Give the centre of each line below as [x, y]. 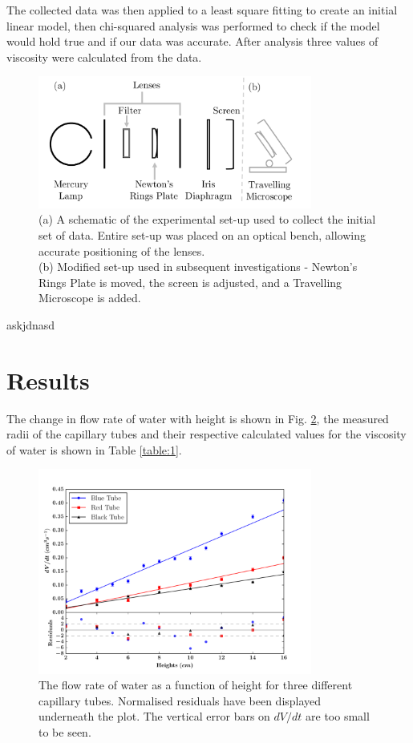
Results [48, 380]
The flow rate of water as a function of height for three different [196, 685]
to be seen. [65, 731]
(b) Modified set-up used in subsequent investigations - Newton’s [198, 267]
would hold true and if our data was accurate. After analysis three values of [192, 41]
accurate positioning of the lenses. [122, 250]
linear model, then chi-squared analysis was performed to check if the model [193, 25]
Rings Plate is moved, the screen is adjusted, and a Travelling [190, 282]
